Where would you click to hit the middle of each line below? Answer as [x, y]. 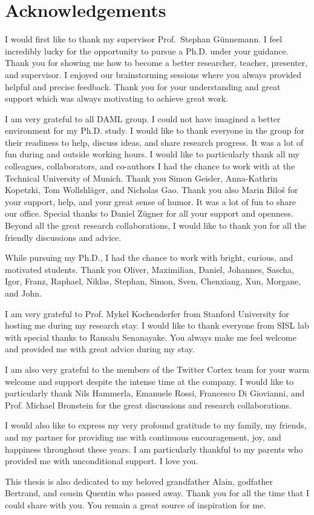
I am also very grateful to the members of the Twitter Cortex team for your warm [157, 369]
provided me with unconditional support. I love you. [102, 461]
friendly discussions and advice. [63, 237]
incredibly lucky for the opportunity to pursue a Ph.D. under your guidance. [147, 51]
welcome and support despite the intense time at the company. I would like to [149, 381]
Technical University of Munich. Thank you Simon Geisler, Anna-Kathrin [141, 178]
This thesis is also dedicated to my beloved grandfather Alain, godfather [139, 481]
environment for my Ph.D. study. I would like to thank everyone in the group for [155, 130]
